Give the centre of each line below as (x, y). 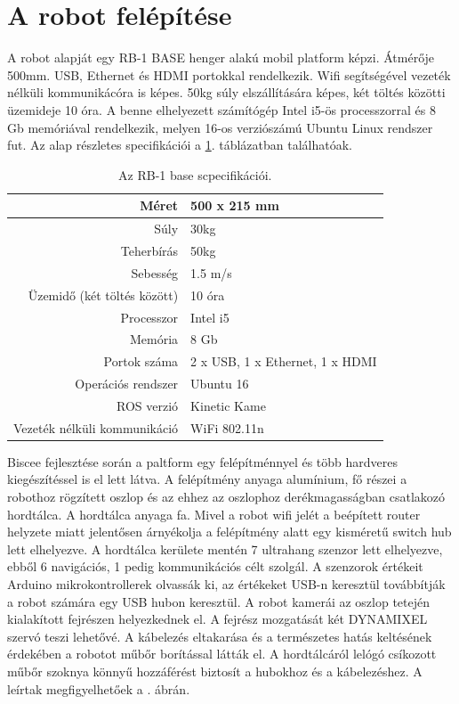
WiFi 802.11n (227, 427)
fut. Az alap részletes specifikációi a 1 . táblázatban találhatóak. (180, 145)
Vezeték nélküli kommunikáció (96, 427)
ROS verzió (148, 405)
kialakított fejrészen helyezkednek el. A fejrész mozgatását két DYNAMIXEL (217, 619)
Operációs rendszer (127, 384)
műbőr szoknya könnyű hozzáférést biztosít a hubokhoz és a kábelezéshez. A (215, 671)
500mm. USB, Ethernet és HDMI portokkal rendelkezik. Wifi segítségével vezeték (229, 74)
